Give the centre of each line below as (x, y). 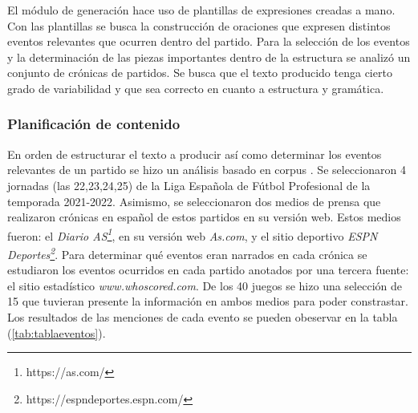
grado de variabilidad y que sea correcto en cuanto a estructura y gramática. (196, 88)
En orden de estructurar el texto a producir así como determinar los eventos (195, 154)
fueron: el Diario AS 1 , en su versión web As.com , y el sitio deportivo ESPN (193, 234)
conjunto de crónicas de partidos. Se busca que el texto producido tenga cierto (200, 73)
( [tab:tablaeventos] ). (57, 332)
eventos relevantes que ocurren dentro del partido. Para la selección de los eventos (209, 41)
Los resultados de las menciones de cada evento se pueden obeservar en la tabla (203, 317)
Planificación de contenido (94, 124)
